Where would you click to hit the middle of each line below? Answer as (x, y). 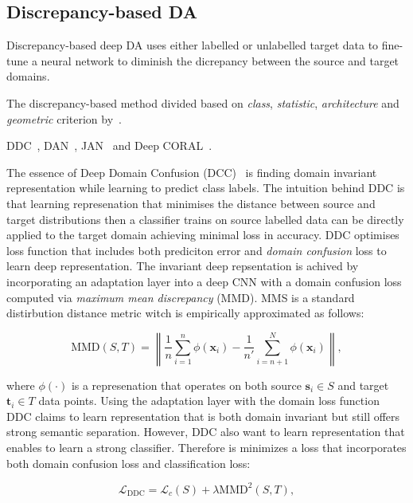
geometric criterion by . (64, 118)
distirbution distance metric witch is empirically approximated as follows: (185, 313)
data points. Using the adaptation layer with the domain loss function (209, 401)
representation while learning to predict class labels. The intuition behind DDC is (206, 188)
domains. (28, 76)
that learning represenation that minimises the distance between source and (191, 203)
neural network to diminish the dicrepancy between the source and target (220, 60)
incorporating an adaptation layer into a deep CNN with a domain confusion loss (204, 281)
